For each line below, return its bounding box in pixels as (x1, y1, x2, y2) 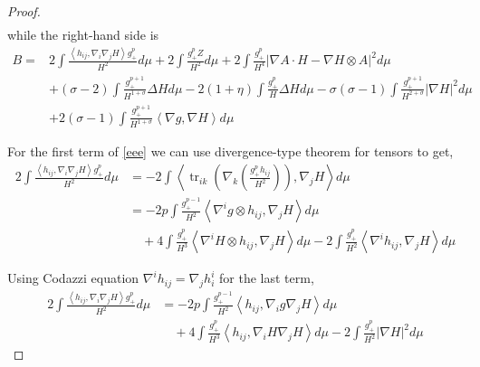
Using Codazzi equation (7, 268, 139, 287)
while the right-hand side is (7, 25, 159, 44)
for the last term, (219, 268, 314, 287)
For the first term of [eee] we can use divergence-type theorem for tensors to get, (7, 142, 454, 161)
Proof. (7, 2, 41, 20)
